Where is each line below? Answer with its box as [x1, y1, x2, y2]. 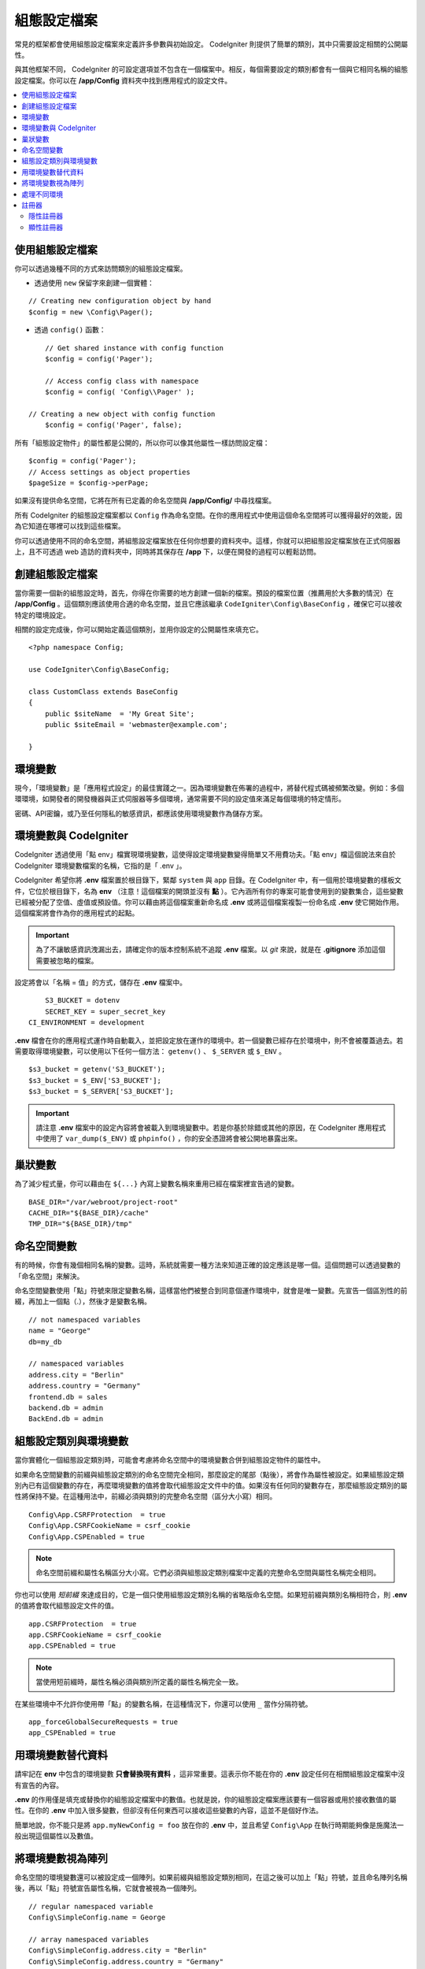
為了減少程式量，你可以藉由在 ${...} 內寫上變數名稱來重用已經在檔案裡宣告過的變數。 [14, 1179, 299, 1188]
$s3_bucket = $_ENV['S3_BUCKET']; [28, 1076, 161, 1085]
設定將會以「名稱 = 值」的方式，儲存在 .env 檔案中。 [14, 977, 187, 987]
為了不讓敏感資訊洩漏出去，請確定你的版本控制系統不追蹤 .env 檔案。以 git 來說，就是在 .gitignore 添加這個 [35, 945, 386, 955]
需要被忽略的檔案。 [35, 955, 98, 965]
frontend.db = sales [28, 1392, 108, 1401]
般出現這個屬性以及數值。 [14, 1831, 98, 1841]
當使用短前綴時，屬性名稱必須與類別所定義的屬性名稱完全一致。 [35, 1678, 243, 1687]
